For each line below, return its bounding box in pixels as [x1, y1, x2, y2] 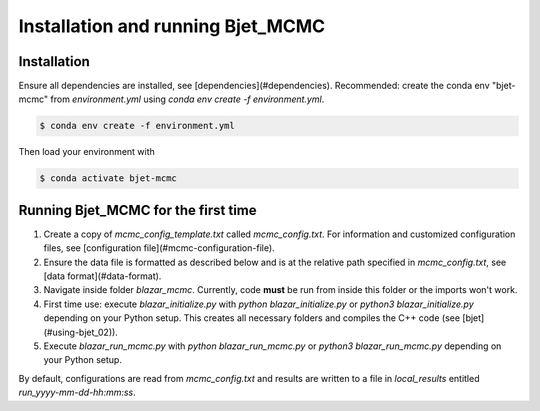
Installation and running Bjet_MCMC [18, 15, 326, 37]
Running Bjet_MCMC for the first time [18, 201, 257, 219]
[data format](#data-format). [43, 270, 162, 282]
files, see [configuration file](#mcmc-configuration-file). [43, 242, 275, 254]
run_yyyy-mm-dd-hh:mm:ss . [18, 386, 137, 399]
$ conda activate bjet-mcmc [39, 173, 177, 184]
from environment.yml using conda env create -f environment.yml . [50, 93, 325, 105]
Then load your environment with [18, 146, 155, 158]
